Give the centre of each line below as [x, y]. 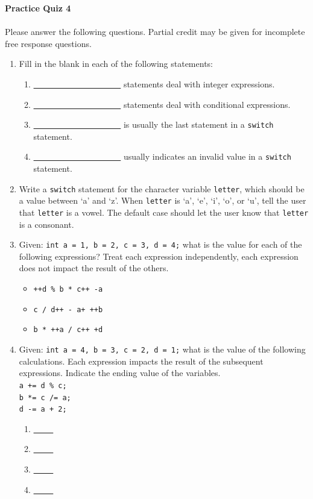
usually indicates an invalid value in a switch [207, 156]
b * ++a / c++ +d [68, 330]
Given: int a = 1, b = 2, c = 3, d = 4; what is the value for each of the [160, 244]
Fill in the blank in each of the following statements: [116, 64]
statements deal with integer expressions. [199, 83]
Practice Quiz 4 [38, 8]
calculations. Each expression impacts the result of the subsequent [141, 361]
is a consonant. [46, 224]
